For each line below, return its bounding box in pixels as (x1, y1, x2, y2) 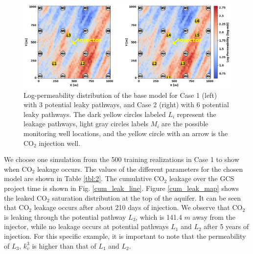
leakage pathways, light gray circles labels (23, 118, 149, 129)
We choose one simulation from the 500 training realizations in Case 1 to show (4, 154, 239, 164)
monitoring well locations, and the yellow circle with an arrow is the (23, 128, 228, 139)
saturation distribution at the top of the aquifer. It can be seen (52, 192, 241, 203)
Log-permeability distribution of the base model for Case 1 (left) (23, 90, 217, 100)
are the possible (161, 118, 208, 129)
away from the (192, 211, 236, 222)
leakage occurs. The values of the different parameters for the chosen (37, 163, 243, 174)
